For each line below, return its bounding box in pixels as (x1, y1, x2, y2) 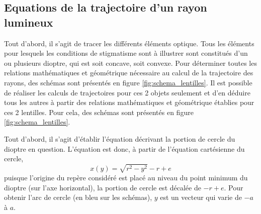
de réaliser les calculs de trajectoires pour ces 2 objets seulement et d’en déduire (4, 87, 250, 97)
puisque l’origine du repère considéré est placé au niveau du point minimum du (4, 172, 248, 182)
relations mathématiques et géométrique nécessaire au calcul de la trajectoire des (4, 67, 253, 78)
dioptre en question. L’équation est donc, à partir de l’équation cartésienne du (4, 143, 245, 154)
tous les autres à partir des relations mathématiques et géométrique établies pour (4, 97, 254, 108)
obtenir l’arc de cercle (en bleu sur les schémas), (4, 192, 152, 202)
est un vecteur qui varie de (160, 192, 242, 202)
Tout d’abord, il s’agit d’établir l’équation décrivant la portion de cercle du (4, 133, 235, 144)
